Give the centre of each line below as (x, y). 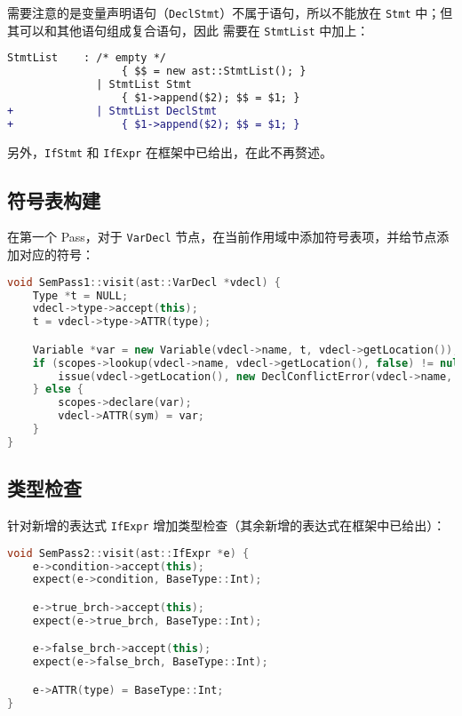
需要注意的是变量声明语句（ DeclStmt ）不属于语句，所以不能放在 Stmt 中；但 (230, 12)
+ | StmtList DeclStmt (112, 111)
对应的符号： (56, 255)
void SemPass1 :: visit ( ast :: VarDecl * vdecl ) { (144, 282)
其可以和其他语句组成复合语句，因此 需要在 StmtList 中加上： (188, 30)
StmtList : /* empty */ (87, 58)
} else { (58, 390)
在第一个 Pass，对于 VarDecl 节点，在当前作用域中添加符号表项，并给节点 (222, 237)
